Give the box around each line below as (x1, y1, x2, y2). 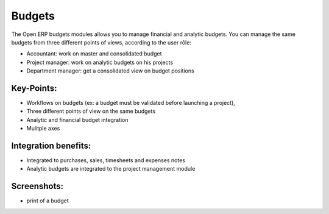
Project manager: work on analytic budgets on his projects (26, 59, 174, 66)
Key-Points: (11, 83, 57, 93)
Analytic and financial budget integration (26, 116, 129, 123)
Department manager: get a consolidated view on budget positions (26, 67, 194, 74)
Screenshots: (11, 181, 64, 191)
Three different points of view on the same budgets (26, 107, 155, 115)
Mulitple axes (26, 125, 60, 132)
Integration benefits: (11, 141, 91, 151)
